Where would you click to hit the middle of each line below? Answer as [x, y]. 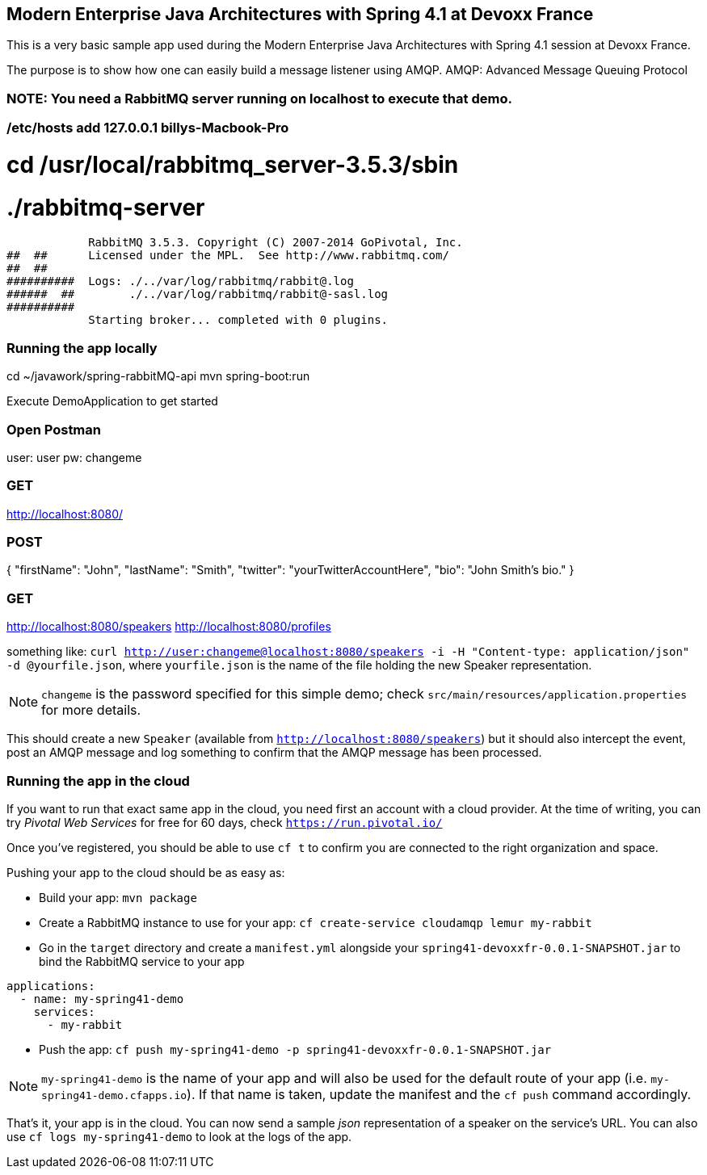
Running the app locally [82, 348]
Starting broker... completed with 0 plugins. [238, 320]
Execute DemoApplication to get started [112, 401]
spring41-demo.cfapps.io [114, 1095]
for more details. [91, 710]
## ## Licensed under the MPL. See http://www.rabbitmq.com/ [228, 256]
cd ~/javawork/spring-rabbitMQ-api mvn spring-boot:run [158, 376]
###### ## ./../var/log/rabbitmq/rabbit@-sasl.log [198, 294]
